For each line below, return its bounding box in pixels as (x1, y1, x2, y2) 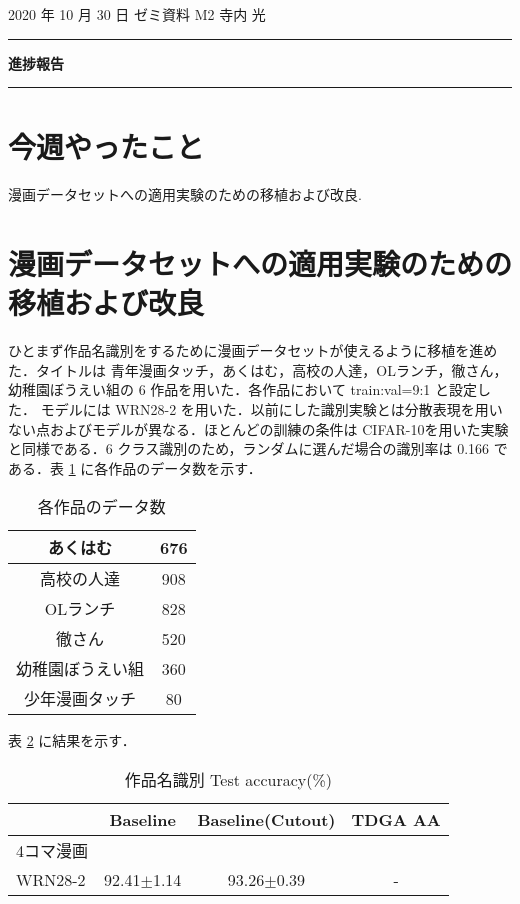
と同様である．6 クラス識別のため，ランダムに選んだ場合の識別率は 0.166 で (8, 438, 508, 459)
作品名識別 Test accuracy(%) (124, 767, 332, 791)
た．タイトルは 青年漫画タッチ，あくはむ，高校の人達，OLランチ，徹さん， (8, 359, 508, 380)
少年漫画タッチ (24, 687, 137, 711)
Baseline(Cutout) (197, 807, 336, 831)
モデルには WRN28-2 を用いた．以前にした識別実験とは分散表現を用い (40, 399, 503, 419)
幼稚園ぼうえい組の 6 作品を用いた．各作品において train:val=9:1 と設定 (8, 379, 478, 400)
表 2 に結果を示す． (8, 730, 136, 751)
